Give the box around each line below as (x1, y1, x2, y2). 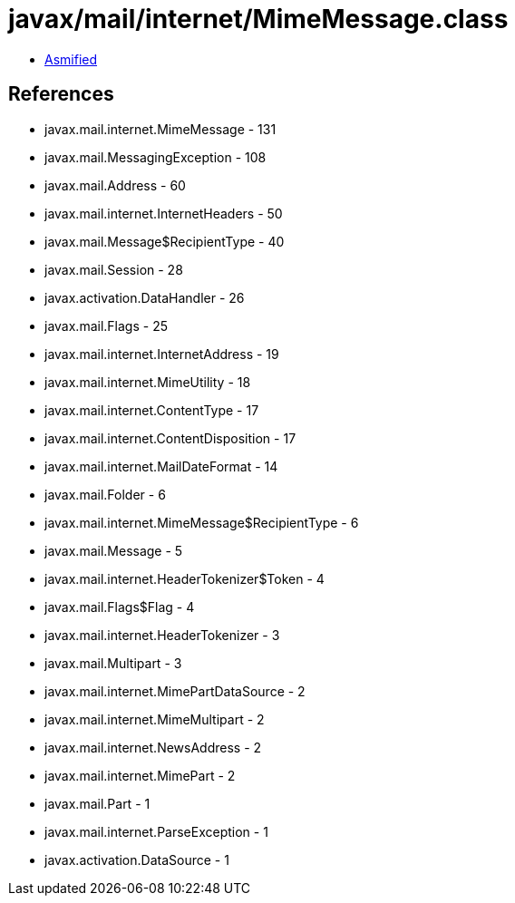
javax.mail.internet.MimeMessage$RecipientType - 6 (44, 514, 359, 530)
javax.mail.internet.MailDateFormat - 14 (44, 458, 278, 474)
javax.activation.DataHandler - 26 (44, 289, 245, 306)
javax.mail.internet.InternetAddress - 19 (44, 345, 279, 362)
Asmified (44, 51, 98, 67)
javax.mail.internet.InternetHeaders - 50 (44, 205, 283, 221)
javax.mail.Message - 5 (44, 542, 183, 558)
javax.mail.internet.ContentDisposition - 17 (44, 430, 296, 446)
